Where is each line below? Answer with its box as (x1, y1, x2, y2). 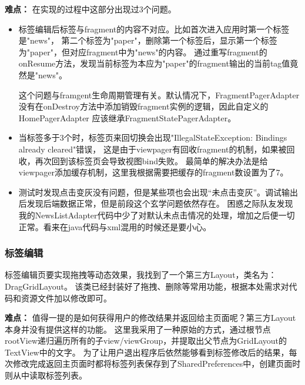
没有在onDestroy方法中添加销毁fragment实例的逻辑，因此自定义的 (18, 100, 269, 112)
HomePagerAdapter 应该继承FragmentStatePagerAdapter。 (18, 111, 236, 124)
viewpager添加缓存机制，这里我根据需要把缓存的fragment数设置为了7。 (18, 166, 289, 178)
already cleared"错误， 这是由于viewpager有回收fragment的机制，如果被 (18, 142, 287, 155)
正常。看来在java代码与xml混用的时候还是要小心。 (18, 220, 212, 233)
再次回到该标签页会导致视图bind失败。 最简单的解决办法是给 (35, 154, 268, 167)
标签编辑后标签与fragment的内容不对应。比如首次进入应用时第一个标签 (18, 22, 290, 35)
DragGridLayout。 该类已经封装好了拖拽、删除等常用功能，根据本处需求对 (5, 280, 289, 292)
